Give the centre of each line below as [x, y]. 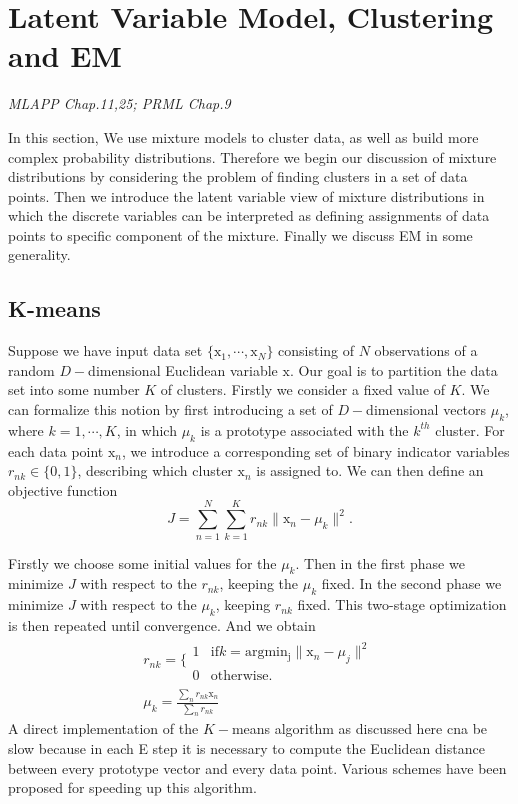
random [31, 369]
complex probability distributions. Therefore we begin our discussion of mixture [252, 156]
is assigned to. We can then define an [370, 470]
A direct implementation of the [103, 728]
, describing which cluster [155, 470]
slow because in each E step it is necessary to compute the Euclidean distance [246, 748]
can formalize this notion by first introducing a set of [170, 409]
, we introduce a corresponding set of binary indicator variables [316, 450]
